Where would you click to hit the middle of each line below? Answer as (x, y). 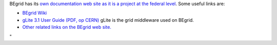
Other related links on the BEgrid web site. (67, 27)
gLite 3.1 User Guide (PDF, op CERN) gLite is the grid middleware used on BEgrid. (108, 20)
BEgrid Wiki (35, 13)
